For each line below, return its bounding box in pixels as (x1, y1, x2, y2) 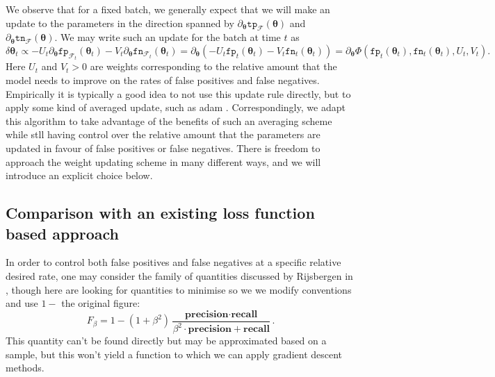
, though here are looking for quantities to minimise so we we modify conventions (6, 282, 352, 296)
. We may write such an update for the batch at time (54, 30, 281, 44)
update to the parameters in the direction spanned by (6, 15, 234, 30)
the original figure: (61, 296, 140, 310)
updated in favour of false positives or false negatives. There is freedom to (6, 140, 320, 155)
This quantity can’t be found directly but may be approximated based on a (6, 333, 327, 348)
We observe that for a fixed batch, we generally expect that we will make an (6, 2, 330, 16)
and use (6, 296, 38, 310)
